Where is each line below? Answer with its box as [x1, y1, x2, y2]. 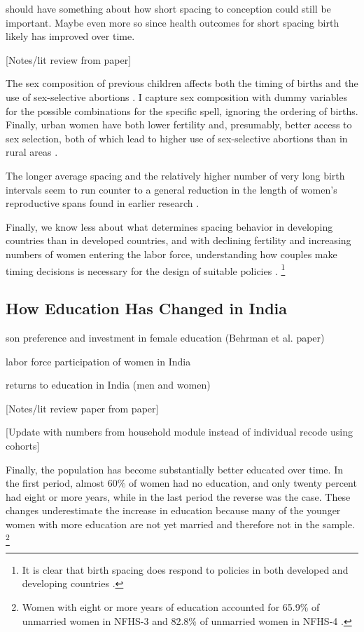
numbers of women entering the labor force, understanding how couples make [6, 246, 337, 261]
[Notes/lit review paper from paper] [6, 401, 159, 415]
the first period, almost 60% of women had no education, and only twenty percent [6, 476, 357, 490]
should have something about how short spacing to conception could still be [6, 1, 331, 15]
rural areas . [6, 144, 58, 159]
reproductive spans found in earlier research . [6, 196, 199, 210]
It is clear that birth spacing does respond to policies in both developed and [22, 562, 349, 577]
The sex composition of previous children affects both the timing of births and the [6, 76, 358, 90]
